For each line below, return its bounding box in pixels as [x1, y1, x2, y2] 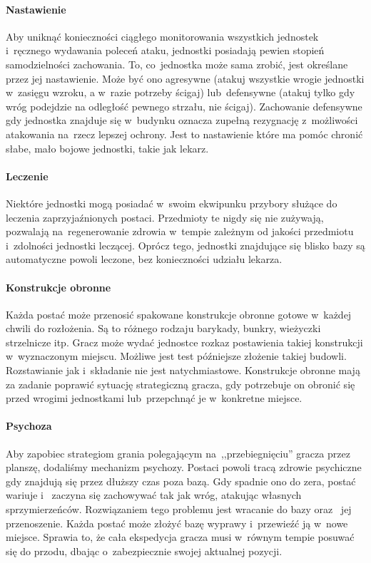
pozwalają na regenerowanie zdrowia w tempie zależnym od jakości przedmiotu [6, 224, 354, 239]
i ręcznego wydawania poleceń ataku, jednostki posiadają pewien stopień [6, 43, 325, 58]
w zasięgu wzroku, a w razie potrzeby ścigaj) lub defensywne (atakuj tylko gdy [6, 85, 355, 100]
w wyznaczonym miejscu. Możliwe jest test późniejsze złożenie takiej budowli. [6, 348, 347, 363]
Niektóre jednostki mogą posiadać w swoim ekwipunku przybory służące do [6, 195, 337, 210]
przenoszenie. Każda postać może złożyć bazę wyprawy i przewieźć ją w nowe [6, 515, 348, 530]
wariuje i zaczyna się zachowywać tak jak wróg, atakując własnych [6, 487, 302, 502]
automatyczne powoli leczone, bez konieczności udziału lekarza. [6, 252, 283, 267]
